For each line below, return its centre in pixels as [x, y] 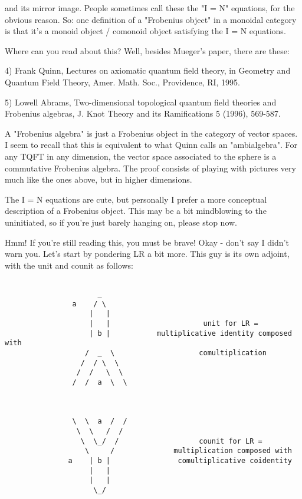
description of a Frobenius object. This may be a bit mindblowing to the [136, 211]
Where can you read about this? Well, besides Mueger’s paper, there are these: [147, 50]
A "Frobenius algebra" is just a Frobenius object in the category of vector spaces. [151, 133]
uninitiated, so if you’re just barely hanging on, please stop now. [121, 222]
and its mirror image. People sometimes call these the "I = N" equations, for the [150, 8]
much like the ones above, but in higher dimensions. [99, 179]
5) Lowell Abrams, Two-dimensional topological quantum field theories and [141, 102]
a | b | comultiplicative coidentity [180, 461]
